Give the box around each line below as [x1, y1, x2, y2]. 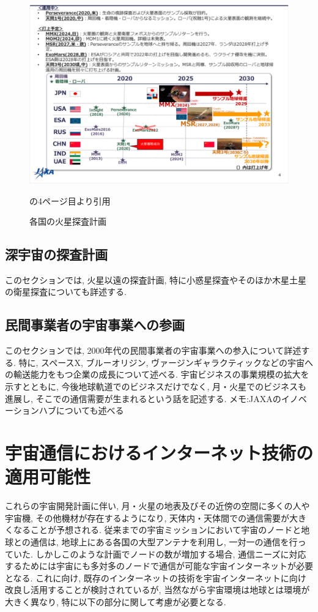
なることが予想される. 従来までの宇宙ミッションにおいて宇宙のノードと [13, 523, 301, 536]
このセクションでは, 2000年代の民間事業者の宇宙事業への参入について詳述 [5, 344, 301, 357]
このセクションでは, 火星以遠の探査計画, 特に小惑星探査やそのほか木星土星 [5, 273, 307, 286]
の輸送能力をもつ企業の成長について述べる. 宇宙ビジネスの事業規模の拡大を [5, 368, 309, 381]
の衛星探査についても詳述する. [5, 285, 127, 298]
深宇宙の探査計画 [5, 245, 108, 264]
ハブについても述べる [39, 404, 124, 417]
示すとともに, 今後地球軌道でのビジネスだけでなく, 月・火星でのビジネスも [5, 380, 307, 393]
